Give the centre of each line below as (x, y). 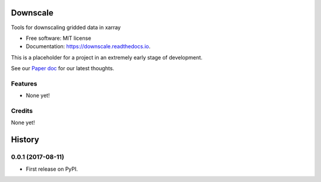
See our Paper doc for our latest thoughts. (63, 68)
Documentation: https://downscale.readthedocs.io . (88, 46)
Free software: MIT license (59, 38)
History (25, 140)
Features (24, 83)
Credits (22, 111)
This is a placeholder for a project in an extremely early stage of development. (107, 57)
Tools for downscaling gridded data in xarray (66, 27)
